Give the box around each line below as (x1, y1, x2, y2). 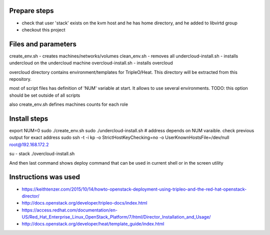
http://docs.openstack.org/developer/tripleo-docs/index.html (21, 200, 147, 206)
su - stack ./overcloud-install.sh (9, 151, 75, 157)
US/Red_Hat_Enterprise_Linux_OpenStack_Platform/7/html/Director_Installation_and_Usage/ (21, 214, 211, 220)
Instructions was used (9, 173, 80, 182)
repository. (9, 76, 32, 82)
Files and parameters (9, 40, 77, 48)
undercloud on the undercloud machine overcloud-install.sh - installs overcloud (9, 60, 173, 66)
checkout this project (21, 26, 65, 32)
